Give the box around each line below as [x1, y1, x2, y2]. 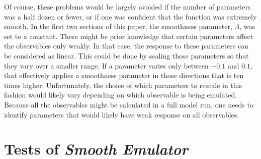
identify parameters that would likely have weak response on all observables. [4, 109, 239, 119]
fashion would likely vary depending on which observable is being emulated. [4, 89, 237, 100]
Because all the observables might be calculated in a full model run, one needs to [4, 99, 253, 109]
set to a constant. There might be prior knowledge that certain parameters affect [4, 30, 253, 41]
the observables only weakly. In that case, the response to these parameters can [4, 40, 248, 51]
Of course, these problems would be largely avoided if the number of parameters [4, 1, 251, 11]
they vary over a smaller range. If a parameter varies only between [4, 60, 209, 70]
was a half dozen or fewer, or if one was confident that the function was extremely [4, 11, 257, 21]
